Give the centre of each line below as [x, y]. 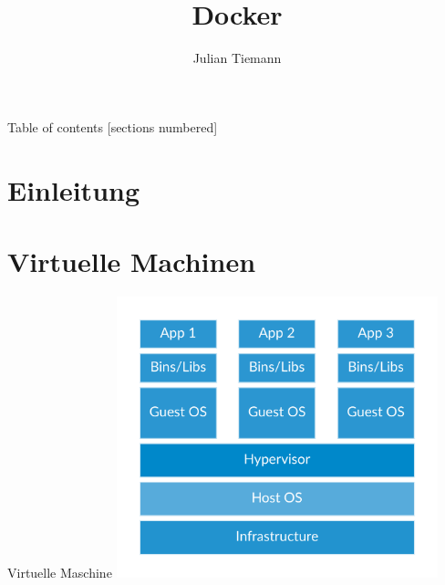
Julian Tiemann [237, 58]
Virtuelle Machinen [132, 261]
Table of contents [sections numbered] [113, 126]
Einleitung [74, 189]
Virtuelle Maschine [60, 573]
